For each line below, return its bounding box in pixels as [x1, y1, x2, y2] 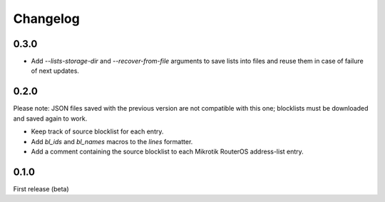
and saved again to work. [13, 114, 88, 123]
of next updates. [31, 66, 80, 75]
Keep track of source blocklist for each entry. [31, 127, 164, 136]
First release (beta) [13, 184, 69, 193]
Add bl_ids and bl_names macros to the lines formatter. [31, 137, 193, 146]
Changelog [13, 11, 80, 26]
